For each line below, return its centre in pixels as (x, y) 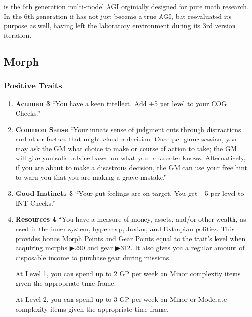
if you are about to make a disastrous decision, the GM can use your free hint (131, 167)
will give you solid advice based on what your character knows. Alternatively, (130, 158)
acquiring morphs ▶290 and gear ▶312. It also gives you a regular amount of (130, 248)
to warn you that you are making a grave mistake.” (91, 177)
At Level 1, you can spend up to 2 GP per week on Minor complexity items (128, 273)
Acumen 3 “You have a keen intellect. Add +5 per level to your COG (121, 103)
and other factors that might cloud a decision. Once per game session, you (126, 139)
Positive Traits (33, 85)
